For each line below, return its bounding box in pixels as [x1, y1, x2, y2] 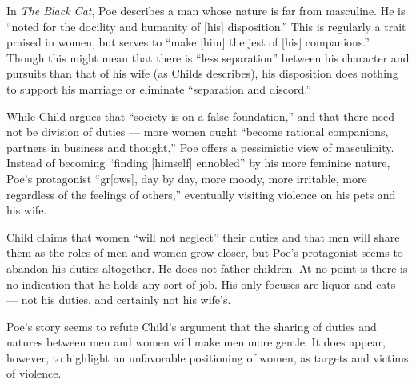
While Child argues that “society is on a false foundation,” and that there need [6, 107, 394, 124]
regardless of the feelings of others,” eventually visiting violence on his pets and [6, 186, 396, 202]
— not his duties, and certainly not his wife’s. [6, 291, 231, 308]
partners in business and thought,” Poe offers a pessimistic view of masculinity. [6, 138, 394, 155]
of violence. [6, 365, 62, 382]
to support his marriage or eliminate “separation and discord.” [6, 80, 311, 97]
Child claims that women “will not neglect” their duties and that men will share [6, 228, 400, 245]
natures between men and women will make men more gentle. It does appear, [6, 334, 386, 350]
